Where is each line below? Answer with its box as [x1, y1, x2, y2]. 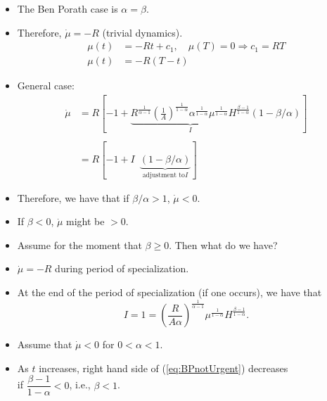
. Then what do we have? [169, 237, 278, 252]
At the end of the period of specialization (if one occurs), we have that [17, 285, 322, 300]
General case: [17, 78, 75, 93]
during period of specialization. [55, 261, 189, 276]
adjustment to [142, 172, 185, 179]
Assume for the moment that [17, 237, 142, 252]
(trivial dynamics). [102, 25, 183, 39]
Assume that [17, 337, 72, 352]
